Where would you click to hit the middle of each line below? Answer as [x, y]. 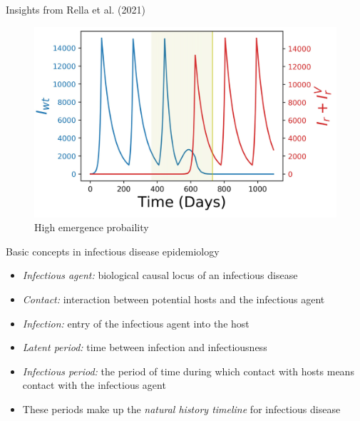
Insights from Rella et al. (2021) [76, 9]
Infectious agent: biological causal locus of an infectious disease [160, 275]
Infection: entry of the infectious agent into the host [136, 323]
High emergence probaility [92, 227]
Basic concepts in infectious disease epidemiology [113, 251]
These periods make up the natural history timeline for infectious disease [181, 409]
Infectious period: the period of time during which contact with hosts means [188, 371]
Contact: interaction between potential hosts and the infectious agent [174, 299]
